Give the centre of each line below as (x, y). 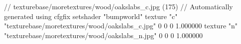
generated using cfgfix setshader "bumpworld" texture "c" (91, 16)
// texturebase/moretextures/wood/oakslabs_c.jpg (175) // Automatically (119, 6)
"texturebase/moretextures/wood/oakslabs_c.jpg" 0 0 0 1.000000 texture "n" (121, 26)
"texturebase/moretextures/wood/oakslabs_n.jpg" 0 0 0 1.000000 (104, 35)
